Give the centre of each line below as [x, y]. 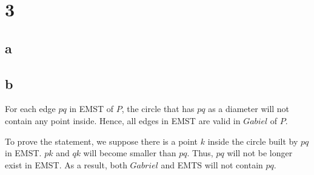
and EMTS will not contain [212, 164]
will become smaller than [130, 153]
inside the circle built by [253, 141]
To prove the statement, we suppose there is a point [102, 141]
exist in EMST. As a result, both [66, 164]
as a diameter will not [249, 109]
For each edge [30, 109]
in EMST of [92, 109]
